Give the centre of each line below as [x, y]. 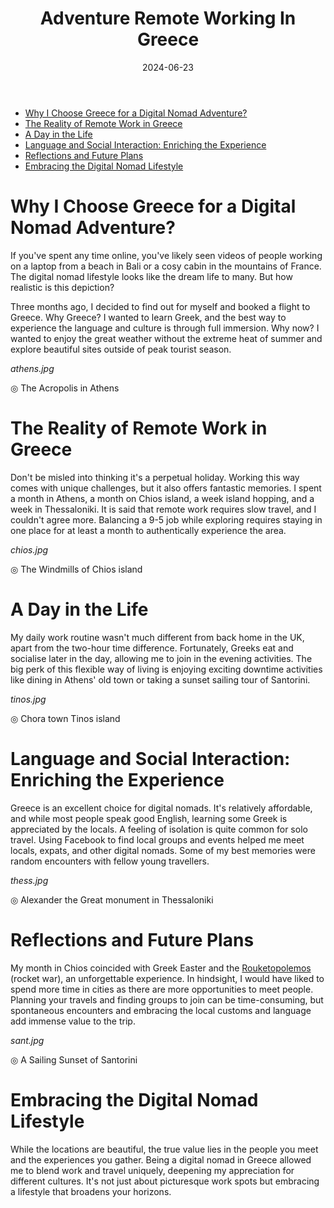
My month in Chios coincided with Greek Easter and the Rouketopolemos [161, 968]
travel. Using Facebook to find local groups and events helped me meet [157, 839]
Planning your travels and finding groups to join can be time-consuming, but [167, 999]
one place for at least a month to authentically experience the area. [148, 530]
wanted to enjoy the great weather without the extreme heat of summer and [166, 338]
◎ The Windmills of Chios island [76, 569]
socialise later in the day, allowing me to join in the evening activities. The [161, 658]
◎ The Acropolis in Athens [65, 388]
